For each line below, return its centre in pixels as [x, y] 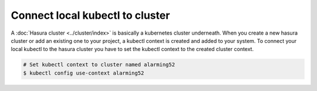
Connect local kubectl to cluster [90, 15]
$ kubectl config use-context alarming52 [84, 73]
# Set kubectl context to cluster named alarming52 [99, 65]
